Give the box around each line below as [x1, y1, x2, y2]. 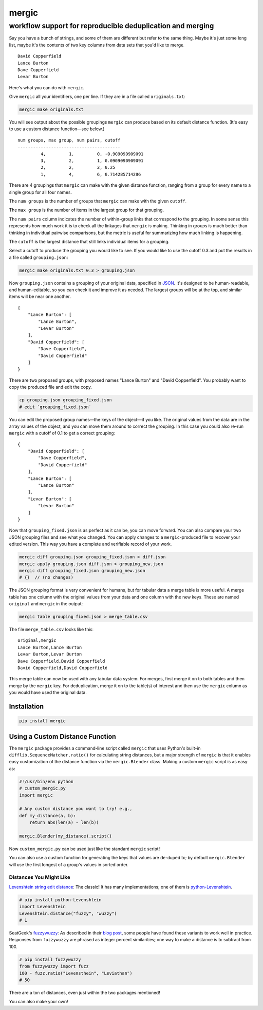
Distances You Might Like [9, 873, 71, 880]
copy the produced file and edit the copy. [9, 384, 92, 390]
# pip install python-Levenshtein [19, 897, 102, 902]
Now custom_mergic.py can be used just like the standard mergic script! [9, 846, 160, 852]
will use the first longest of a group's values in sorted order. [9, 861, 129, 868]
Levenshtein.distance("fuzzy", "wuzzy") [19, 911, 117, 916]
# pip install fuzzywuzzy [19, 956, 81, 962]
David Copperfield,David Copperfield [18, 665, 108, 671]
